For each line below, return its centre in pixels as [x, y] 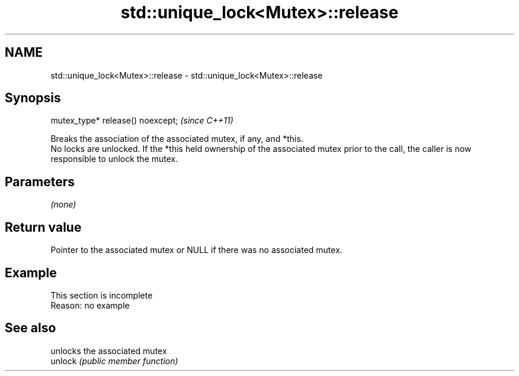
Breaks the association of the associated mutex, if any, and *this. [177, 139]
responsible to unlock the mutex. [114, 159]
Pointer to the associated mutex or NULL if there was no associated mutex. [196, 250]
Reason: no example [90, 305]
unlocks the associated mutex [109, 351]
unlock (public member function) [114, 361]
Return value [43, 227]
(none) [63, 205]
